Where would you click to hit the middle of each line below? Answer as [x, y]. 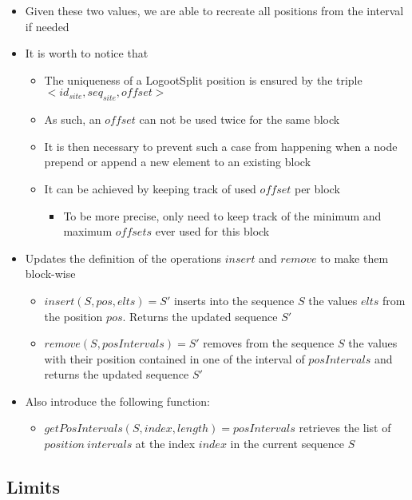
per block [317, 188]
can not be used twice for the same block [240, 119]
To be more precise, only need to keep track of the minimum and [222, 215]
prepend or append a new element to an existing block [178, 162]
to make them [355, 258]
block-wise [50, 274]
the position [73, 316]
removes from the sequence [269, 343]
